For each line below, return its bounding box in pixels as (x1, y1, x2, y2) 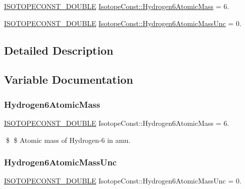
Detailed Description (4, 42, 114, 58)
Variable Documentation (4, 72, 133, 87)
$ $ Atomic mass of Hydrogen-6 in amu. (6, 134, 131, 145)
